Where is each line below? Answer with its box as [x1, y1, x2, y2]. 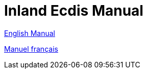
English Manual [4, 28, 55, 38]
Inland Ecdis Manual [4, 2, 143, 19]
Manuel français [4, 44, 58, 53]
